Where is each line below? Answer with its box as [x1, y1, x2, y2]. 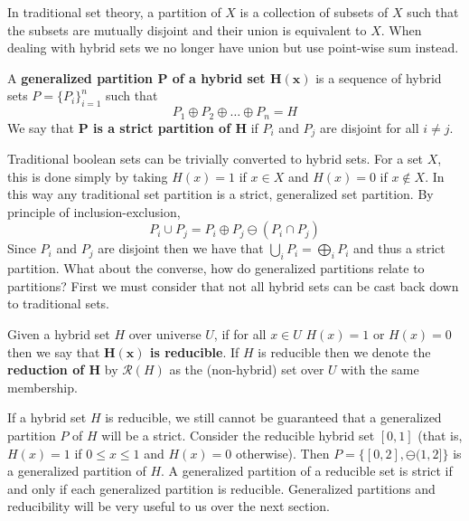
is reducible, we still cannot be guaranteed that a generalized [105, 408, 442, 427]
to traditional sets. [7, 294, 109, 313]
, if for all [213, 325, 267, 344]
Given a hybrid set [7, 325, 110, 344]
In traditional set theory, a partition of [7, 3, 221, 21]
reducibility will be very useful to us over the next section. [7, 497, 330, 516]
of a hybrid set [172, 68, 266, 87]
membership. [7, 377, 78, 396]
